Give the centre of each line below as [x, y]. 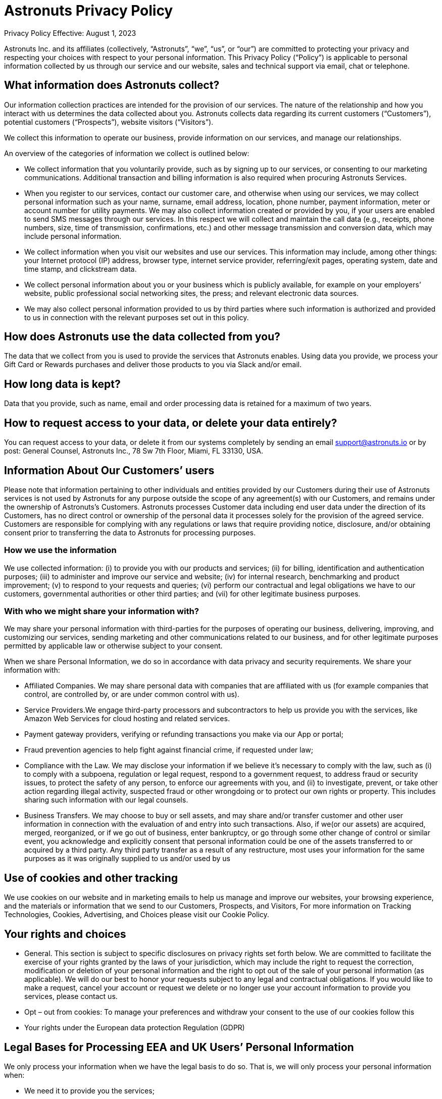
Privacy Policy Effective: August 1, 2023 [70, 33]
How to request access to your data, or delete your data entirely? [171, 423]
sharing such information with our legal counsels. [106, 800]
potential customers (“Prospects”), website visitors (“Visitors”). [109, 122]
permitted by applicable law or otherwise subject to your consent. [113, 646]
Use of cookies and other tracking [91, 878]
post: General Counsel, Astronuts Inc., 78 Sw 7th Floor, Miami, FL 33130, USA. [134, 451]
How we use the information [60, 550]
